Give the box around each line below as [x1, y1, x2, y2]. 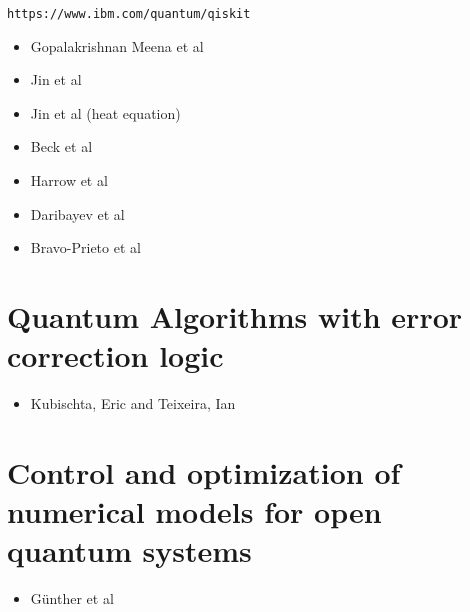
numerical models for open [7, 491, 382, 532]
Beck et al [30, 136, 93, 157]
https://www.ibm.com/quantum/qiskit [7, 7, 251, 21]
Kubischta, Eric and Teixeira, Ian [30, 393, 236, 414]
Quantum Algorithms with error [7, 296, 463, 336]
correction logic [7, 335, 224, 376]
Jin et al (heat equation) [30, 102, 181, 123]
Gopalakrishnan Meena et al [30, 35, 204, 56]
